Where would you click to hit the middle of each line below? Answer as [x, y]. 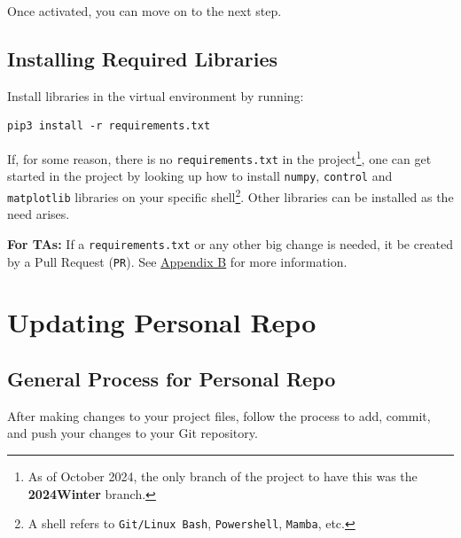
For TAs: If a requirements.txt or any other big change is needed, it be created [230, 243]
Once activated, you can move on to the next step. [145, 11]
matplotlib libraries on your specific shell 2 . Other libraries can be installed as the [230, 195]
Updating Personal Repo [162, 322]
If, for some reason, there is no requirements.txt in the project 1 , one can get [219, 157]
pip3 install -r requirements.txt [109, 126]
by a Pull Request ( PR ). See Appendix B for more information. [177, 261]
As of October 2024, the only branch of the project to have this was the [223, 476]
